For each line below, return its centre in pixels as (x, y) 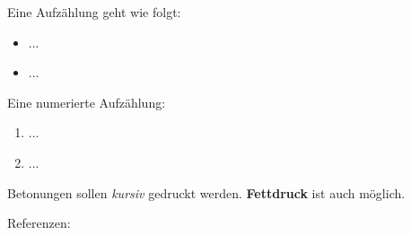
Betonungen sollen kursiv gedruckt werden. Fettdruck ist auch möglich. (206, 192)
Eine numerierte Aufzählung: (87, 102)
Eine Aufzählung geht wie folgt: (94, 12)
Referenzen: (39, 223)
